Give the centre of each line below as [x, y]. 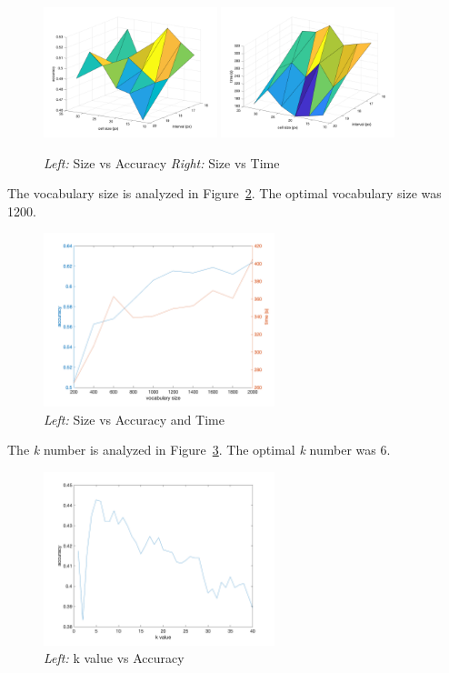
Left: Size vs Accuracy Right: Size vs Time [162, 162]
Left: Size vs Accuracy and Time [134, 419]
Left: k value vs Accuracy [114, 658]
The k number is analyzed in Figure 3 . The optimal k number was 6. [199, 450]
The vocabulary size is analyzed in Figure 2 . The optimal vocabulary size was [224, 193]
